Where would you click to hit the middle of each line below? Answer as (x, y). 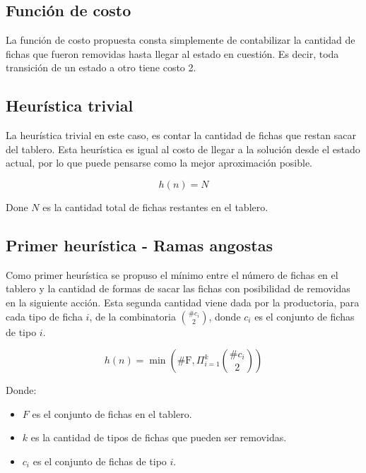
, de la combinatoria (132, 316)
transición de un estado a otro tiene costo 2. (101, 67)
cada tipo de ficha (44, 316)
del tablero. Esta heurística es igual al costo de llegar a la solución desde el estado (183, 149)
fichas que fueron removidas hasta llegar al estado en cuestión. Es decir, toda (172, 53)
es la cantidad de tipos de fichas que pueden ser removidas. (159, 437)
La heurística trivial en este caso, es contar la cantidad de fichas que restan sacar (181, 135)
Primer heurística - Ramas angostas (139, 245)
